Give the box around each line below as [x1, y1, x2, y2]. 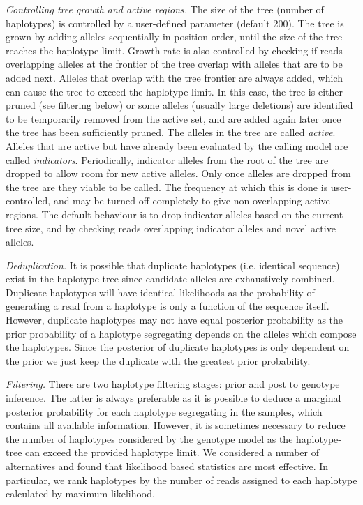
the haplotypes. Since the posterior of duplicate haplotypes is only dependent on [6, 340, 350, 354]
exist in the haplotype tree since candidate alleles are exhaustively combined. [6, 271, 335, 286]
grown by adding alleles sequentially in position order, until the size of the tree [6, 29, 343, 44]
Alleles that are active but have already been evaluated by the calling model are [6, 138, 348, 153]
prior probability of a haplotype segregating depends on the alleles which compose [6, 326, 357, 340]
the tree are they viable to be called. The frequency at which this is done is [6, 179, 328, 194]
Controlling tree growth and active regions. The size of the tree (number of [6, 2, 324, 16]
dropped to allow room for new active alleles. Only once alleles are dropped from [6, 166, 351, 181]
